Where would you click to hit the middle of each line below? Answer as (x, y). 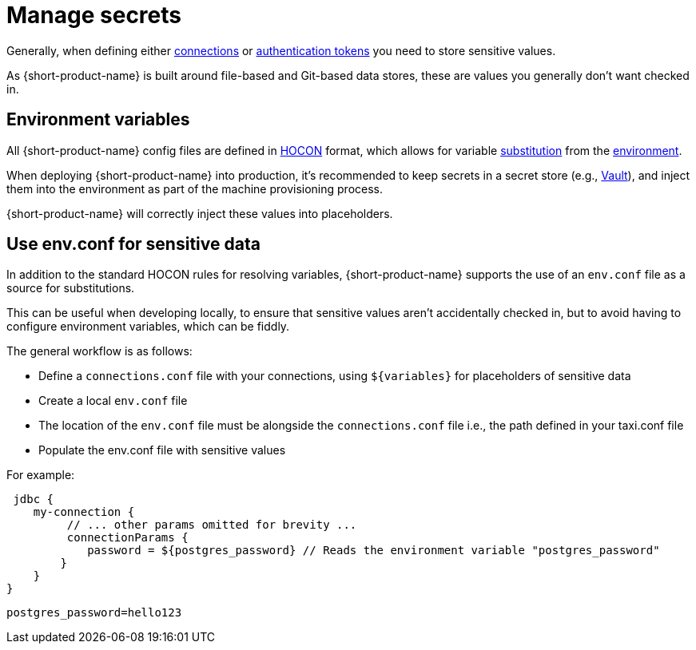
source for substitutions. (71, 288)
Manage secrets (94, 15)
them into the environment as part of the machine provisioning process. (195, 188)
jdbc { (34, 499)
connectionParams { (127, 538)
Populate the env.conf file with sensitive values (162, 450)
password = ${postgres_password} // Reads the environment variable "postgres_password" (374, 551)
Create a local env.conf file (113, 401)
